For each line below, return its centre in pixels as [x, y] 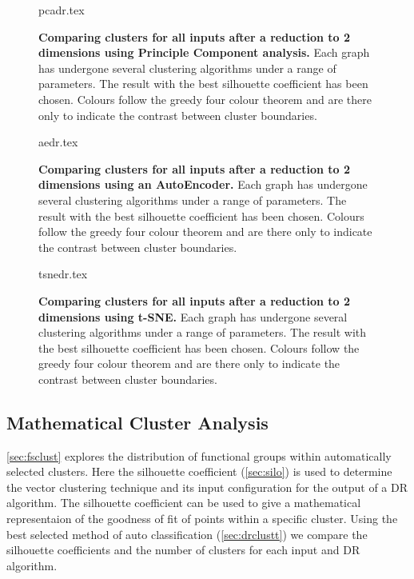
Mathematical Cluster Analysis [137, 422]
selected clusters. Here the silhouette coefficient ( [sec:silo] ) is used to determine [199, 471]
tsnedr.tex [63, 274]
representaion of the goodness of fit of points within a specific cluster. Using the [202, 519]
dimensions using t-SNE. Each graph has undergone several [193, 316]
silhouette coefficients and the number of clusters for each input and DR [183, 550]
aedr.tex [58, 142]
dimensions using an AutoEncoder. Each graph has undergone [203, 184]
